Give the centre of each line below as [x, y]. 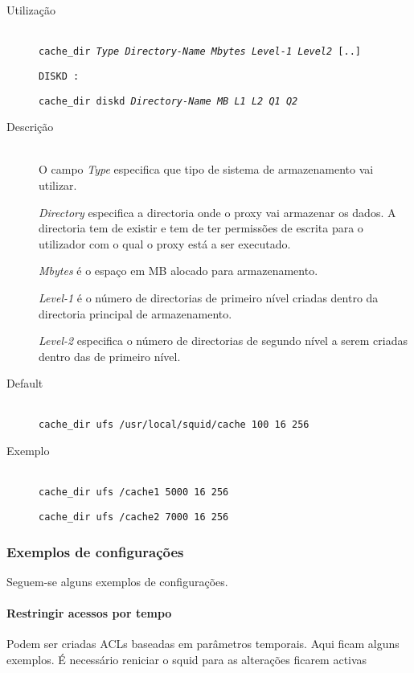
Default [25, 383]
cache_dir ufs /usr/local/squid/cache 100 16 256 [174, 425]
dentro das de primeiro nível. [110, 356]
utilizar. [58, 185]
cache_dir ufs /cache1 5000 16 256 [134, 492]
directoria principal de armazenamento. [135, 313]
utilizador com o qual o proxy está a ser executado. [165, 243]
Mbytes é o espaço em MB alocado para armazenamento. [178, 271]
